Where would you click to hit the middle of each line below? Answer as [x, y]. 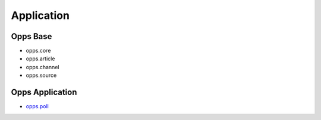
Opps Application [44, 93]
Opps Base [32, 36]
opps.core [38, 51]
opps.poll [37, 106]
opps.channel [43, 67]
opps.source [41, 75]
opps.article [40, 59]
